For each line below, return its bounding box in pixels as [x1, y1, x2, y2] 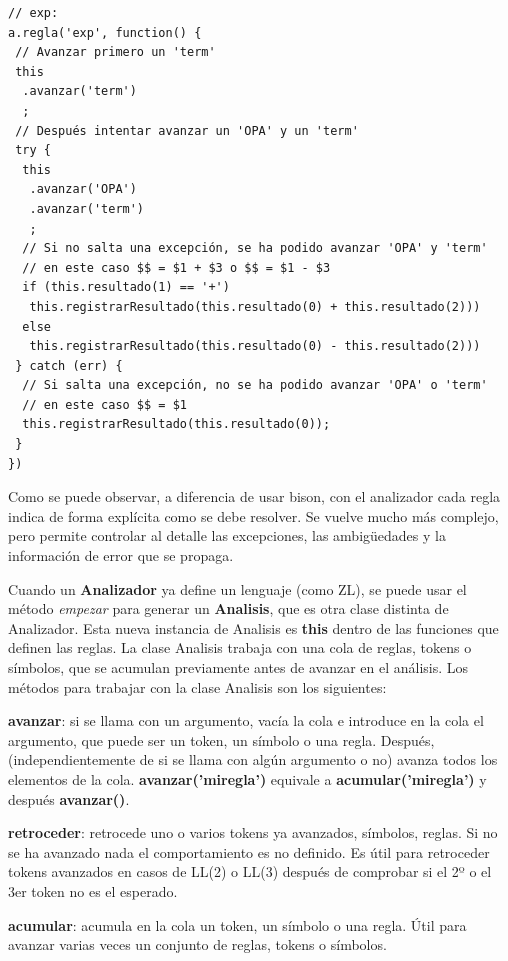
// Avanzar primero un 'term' [15, 45, 216, 60]
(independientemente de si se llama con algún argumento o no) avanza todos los [8, 749, 498, 770]
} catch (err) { [15, 358, 123, 373]
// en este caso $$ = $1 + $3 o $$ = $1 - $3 [22, 260, 331, 275]
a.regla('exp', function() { [8, 25, 202, 40]
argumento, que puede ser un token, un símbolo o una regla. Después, [8, 729, 435, 750]
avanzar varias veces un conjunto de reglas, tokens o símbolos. [8, 934, 387, 955]
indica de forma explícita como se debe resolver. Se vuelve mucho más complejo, [8, 505, 499, 526]
